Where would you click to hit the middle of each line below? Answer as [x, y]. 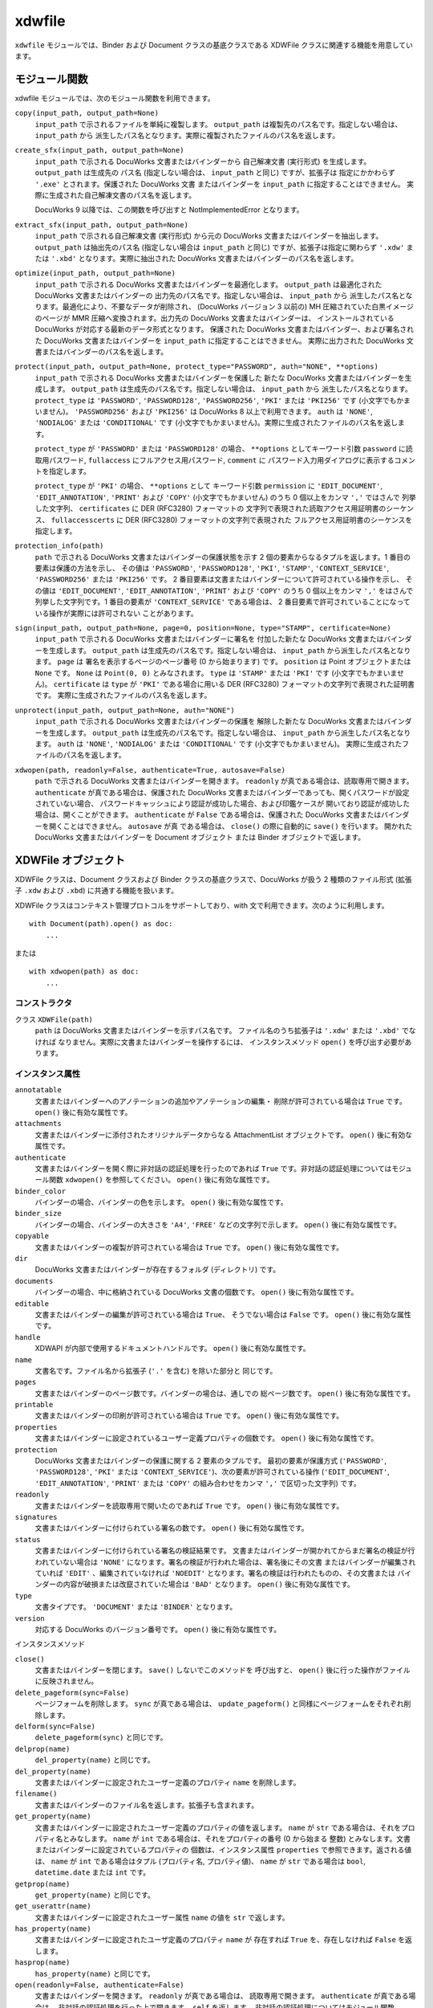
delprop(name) [42, 1749]
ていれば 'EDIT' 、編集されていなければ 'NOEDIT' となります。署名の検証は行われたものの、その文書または [215, 1573]
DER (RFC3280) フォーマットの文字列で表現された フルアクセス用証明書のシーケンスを [269, 520]
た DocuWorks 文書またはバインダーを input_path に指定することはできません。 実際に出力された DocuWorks [220, 341]
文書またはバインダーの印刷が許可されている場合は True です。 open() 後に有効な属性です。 [189, 1416]
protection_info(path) [59, 546]
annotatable [38, 1090]
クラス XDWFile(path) [54, 1019]
